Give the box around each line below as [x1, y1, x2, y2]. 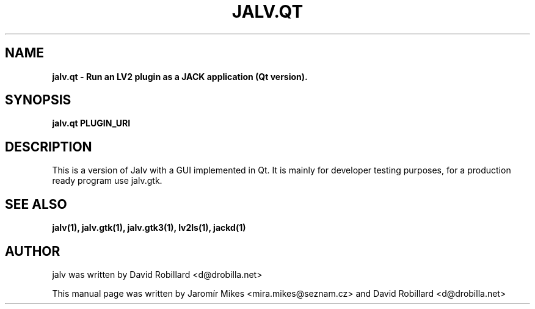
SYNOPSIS [5, 92, 71, 108]
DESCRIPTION [5, 139, 92, 154]
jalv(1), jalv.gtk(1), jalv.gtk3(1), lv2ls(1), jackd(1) [52, 222, 246, 233]
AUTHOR [5, 243, 60, 259]
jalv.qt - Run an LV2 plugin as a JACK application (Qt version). [52, 71, 308, 82]
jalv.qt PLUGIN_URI [52, 118, 131, 129]
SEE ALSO [5, 196, 67, 212]
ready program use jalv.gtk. [52, 175, 162, 186]
